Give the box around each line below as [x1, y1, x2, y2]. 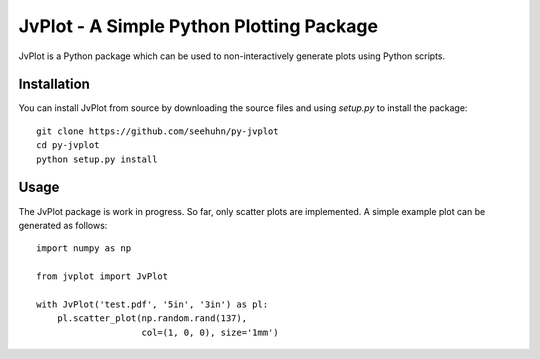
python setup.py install [36, 153, 158, 165]
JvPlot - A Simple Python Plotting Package [18, 15, 379, 37]
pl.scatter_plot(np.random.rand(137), [56, 313, 248, 324]
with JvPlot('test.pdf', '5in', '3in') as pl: [36, 298, 269, 310]
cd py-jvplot [36, 140, 100, 151]
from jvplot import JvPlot [36, 271, 169, 282]
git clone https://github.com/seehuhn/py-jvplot [36, 125, 279, 137]
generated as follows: [18, 219, 108, 231]
